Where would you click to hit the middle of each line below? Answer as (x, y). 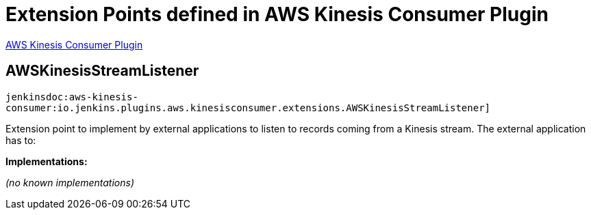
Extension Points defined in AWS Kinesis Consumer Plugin (277, 14)
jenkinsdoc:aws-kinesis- (72, 97)
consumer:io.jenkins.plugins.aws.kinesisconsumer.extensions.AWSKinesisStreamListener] (248, 107)
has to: (21, 140)
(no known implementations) (70, 182)
